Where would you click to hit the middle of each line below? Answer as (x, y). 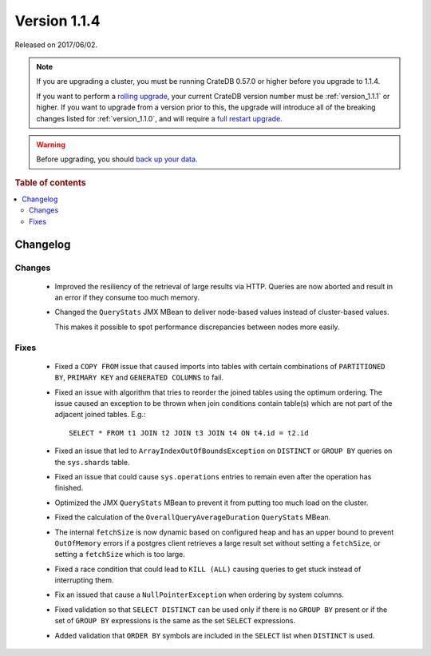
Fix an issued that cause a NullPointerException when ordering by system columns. (200, 594)
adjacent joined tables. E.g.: (100, 415)
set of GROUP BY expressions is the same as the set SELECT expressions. (175, 621)
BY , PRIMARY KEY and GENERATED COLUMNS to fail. (139, 378)
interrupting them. (84, 580)
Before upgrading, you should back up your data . (117, 159)
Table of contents (51, 182)
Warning (51, 145)
